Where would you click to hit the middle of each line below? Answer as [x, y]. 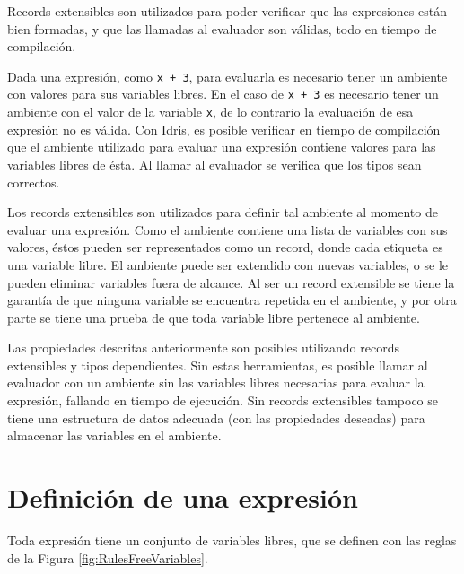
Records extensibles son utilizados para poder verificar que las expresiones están [227, 11]
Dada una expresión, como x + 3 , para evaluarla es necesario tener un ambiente [228, 76]
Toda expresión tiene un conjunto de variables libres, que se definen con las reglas [232, 539]
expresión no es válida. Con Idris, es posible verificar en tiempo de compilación [224, 129]
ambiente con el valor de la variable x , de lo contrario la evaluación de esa [210, 112]
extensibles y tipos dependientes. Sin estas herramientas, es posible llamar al [218, 365]
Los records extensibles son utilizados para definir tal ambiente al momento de [223, 212]
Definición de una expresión [183, 497]
